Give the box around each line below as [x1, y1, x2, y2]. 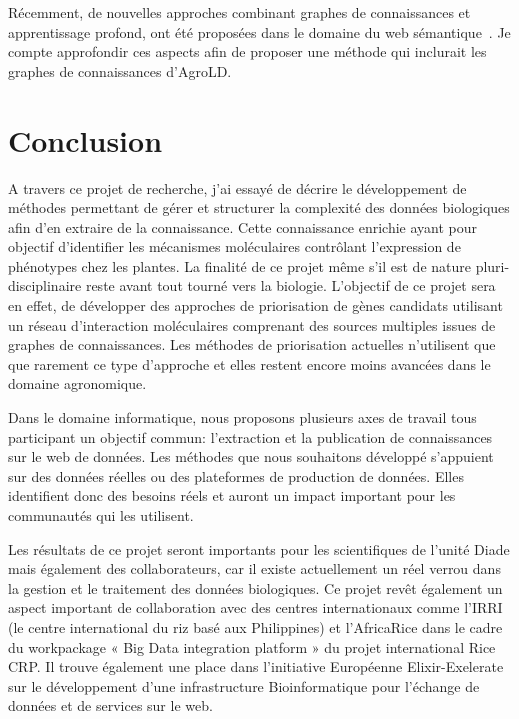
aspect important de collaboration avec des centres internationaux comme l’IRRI [8, 597, 503, 618]
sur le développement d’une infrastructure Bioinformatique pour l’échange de [8, 675, 480, 696]
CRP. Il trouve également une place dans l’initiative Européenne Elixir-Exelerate [8, 656, 504, 677]
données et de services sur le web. [8, 695, 213, 716]
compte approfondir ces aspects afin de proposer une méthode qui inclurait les [8, 41, 487, 62]
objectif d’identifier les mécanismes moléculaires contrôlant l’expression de [8, 236, 461, 257]
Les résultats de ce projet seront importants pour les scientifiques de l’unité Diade [8, 538, 510, 559]
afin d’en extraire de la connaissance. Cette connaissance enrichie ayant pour [8, 216, 478, 237]
